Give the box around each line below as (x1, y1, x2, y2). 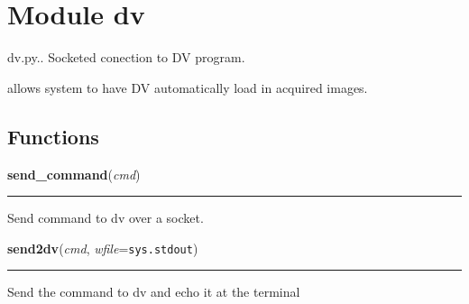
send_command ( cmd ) (7, 164, 141, 183)
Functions (7, 122, 99, 150)
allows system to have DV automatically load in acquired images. (7, 78, 368, 97)
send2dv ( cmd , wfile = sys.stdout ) (7, 238, 198, 257)
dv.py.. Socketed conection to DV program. (7, 48, 245, 67)
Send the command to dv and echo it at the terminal (7, 282, 300, 301)
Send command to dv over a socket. (7, 208, 204, 227)
